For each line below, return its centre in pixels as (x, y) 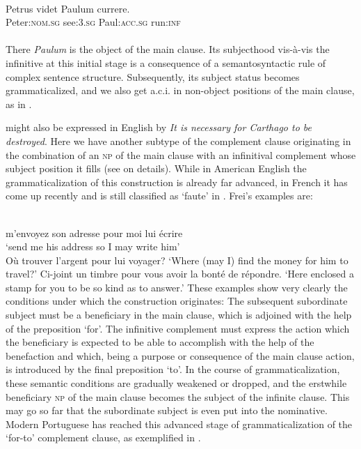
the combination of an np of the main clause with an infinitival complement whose (181, 154)
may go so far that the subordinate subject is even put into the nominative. (167, 410)
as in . (19, 104)
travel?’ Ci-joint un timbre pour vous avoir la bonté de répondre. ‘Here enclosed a (180, 274)
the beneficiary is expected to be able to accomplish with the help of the (160, 342)
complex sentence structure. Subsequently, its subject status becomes (153, 76)
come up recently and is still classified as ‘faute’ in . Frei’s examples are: (159, 196)
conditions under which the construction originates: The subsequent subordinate (177, 301)
